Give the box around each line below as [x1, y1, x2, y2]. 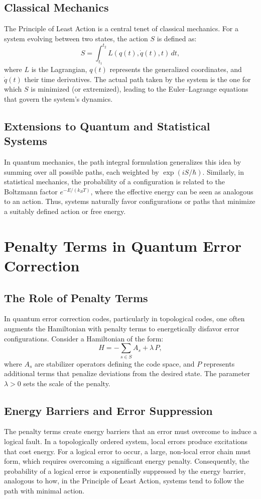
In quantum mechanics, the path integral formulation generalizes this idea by [4, 157, 241, 167]
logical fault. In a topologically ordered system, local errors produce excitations [4, 436, 248, 447]
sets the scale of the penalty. [23, 378, 110, 388]
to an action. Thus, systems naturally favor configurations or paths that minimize [4, 196, 255, 206]
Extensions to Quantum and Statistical [4, 118, 210, 133]
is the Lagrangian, [31, 64, 87, 75]
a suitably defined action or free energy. [4, 206, 126, 217]
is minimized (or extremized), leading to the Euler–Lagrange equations [31, 84, 248, 94]
